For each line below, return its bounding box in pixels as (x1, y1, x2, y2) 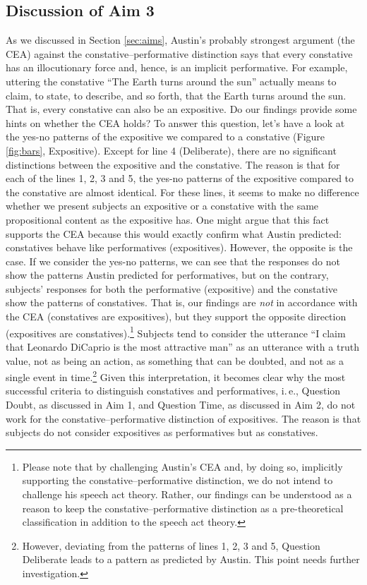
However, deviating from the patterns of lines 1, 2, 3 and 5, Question (22, 538, 320, 553)
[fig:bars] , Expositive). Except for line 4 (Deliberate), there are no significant (6, 143, 337, 157)
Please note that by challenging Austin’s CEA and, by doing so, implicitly (22, 459, 343, 474)
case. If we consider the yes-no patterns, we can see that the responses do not (6, 253, 340, 268)
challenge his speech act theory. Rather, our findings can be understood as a (22, 486, 352, 501)
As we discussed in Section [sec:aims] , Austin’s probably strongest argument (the (6, 32, 355, 47)
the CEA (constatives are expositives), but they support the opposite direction (6, 309, 347, 324)
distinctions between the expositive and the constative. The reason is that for (6, 157, 340, 171)
